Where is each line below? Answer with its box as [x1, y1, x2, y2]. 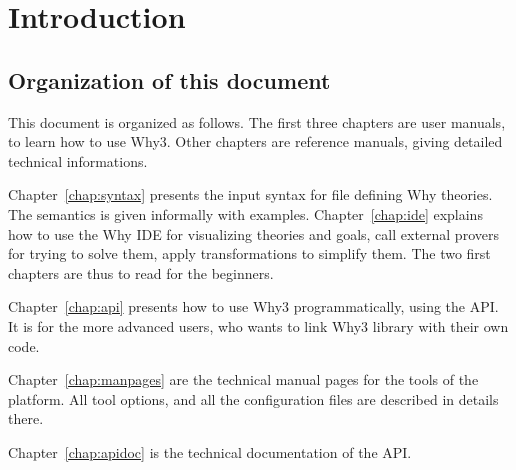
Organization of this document [8, 64, 331, 95]
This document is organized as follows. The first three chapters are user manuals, [8, 111, 506, 132]
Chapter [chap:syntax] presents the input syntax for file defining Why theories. [8, 184, 493, 205]
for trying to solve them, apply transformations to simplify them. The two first [8, 243, 491, 264]
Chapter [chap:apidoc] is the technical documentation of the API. [8, 441, 412, 462]
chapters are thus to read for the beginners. [8, 262, 274, 283]
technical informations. [8, 150, 148, 171]
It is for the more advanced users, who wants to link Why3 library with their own [8, 315, 509, 336]
